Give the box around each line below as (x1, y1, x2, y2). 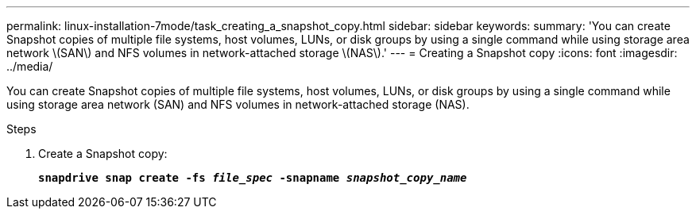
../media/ (6, 60, 53, 73)
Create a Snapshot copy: (38, 147, 168, 160)
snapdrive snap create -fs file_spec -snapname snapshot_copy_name (38, 171, 467, 184)
